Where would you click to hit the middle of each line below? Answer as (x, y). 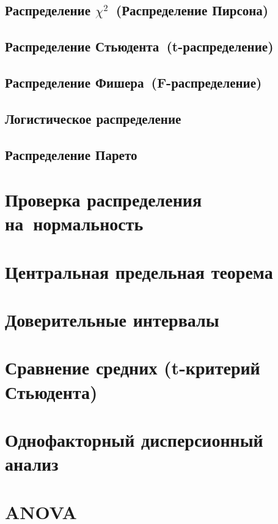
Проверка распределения (104, 199)
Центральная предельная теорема (139, 271)
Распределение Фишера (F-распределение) (134, 82)
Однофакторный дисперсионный (134, 439)
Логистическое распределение (93, 118)
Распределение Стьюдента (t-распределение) (139, 46)
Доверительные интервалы (112, 320)
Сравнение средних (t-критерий (133, 367)
